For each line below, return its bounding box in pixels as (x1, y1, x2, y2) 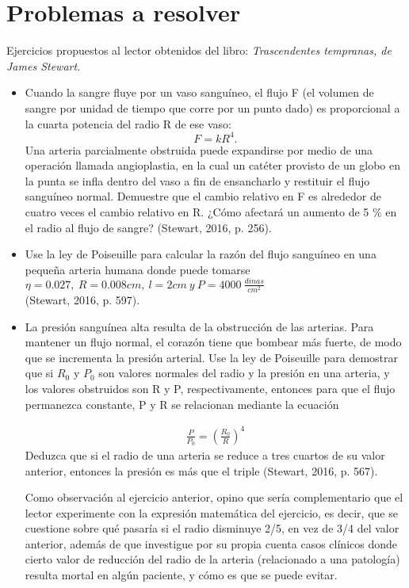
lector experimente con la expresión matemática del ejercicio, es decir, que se (25, 504, 398, 521)
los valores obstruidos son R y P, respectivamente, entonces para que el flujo (25, 380, 396, 396)
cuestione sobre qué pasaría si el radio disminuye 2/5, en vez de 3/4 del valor (25, 520, 399, 536)
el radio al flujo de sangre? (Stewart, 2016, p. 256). (25, 219, 272, 235)
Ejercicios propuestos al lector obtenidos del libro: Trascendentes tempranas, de (6, 42, 392, 59)
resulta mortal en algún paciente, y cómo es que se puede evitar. (25, 567, 338, 583)
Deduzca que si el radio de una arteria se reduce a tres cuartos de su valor (25, 446, 385, 463)
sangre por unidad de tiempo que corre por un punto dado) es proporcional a (25, 99, 400, 116)
